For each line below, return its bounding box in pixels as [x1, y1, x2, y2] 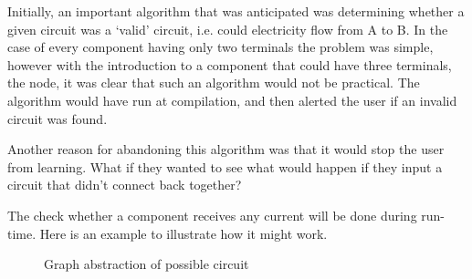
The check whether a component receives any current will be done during [7, 205, 417, 224]
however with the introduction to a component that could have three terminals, [7, 55, 452, 74]
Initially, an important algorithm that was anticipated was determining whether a [7, 2, 465, 20]
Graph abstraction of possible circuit [44, 254, 249, 274]
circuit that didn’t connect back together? [7, 175, 242, 194]
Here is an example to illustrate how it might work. [39, 223, 328, 243]
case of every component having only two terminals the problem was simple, [7, 37, 434, 57]
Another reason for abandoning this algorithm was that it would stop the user [7, 139, 445, 159]
